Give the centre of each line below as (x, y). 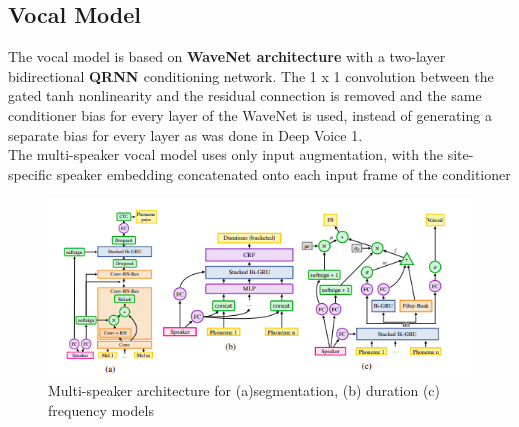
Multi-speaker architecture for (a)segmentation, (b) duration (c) (244, 390)
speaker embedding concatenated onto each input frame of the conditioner (283, 173)
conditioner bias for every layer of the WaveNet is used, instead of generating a (250, 114)
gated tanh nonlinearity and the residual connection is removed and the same (245, 95)
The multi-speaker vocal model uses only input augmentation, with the (226, 154)
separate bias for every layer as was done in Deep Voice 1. (185, 134)
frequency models (101, 410)
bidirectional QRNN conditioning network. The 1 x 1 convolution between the (251, 75)
